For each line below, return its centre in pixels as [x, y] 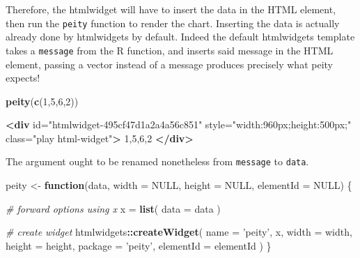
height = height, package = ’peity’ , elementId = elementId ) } [139, 245]
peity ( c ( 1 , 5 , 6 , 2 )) [42, 101]
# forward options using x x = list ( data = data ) [113, 208]
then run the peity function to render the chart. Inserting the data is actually [173, 23]
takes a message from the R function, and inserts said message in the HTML [170, 50]
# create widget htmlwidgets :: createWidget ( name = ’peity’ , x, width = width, [179, 232]
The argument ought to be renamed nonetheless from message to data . [157, 161]
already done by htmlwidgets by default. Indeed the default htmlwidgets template [180, 37]
